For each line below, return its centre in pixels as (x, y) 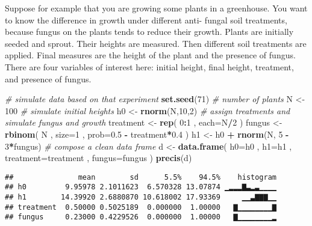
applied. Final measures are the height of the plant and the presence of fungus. (150, 55)
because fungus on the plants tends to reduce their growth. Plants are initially (149, 32)
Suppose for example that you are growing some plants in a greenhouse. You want (156, 8)
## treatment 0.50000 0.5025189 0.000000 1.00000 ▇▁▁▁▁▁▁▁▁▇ (141, 207)
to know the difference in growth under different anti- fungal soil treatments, (146, 20)
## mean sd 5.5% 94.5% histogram (141, 177)
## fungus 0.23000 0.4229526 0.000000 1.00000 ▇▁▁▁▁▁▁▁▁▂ (141, 217)
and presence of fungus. (48, 78)
